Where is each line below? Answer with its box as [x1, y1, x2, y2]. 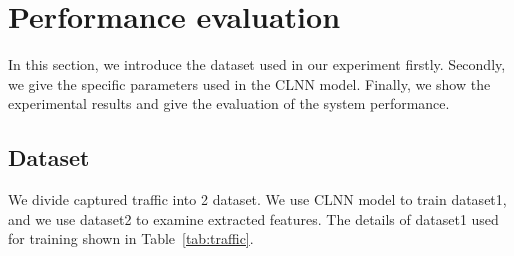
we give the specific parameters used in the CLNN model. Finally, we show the [8, 73, 491, 94]
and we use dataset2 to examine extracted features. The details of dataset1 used [8, 208, 499, 229]
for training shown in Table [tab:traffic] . [8, 228, 254, 249]
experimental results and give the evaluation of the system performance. [8, 93, 450, 114]
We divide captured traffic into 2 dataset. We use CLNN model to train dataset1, [8, 189, 507, 210]
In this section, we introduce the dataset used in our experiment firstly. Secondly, [8, 54, 506, 75]
